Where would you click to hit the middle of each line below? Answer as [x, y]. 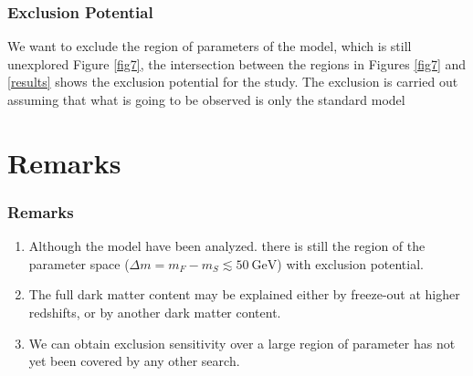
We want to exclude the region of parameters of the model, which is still [210, 46]
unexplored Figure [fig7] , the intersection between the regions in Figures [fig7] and [237, 63]
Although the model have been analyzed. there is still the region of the [227, 246]
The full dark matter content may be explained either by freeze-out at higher [244, 294]
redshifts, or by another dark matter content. [155, 312]
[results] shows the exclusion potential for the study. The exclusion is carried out [233, 82]
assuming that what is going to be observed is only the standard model [206, 99]
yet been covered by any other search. [134, 361]
